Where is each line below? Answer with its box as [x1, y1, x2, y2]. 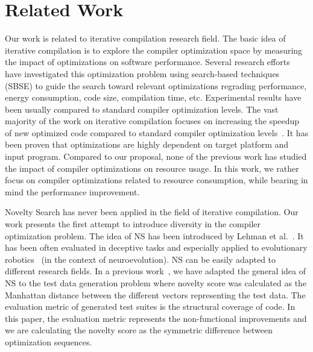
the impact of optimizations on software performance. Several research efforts [5, 55, 290, 68]
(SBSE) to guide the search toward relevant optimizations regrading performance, [5, 79, 307, 92]
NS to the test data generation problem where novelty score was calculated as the [5, 277, 307, 289]
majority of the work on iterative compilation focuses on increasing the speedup [5, 115, 300, 127]
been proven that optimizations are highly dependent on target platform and [5, 138, 289, 151]
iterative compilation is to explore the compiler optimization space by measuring [5, 43, 303, 56]
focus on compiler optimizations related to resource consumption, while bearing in [5, 174, 308, 186]
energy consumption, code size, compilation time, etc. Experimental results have [5, 91, 302, 104]
